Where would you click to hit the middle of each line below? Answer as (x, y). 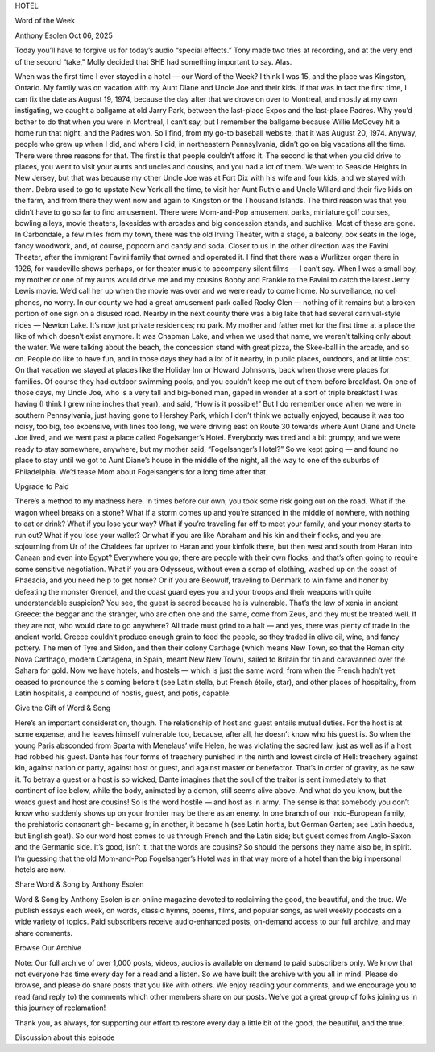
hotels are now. (40, 869)
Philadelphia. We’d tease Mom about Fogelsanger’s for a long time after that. (141, 471)
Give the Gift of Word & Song (63, 708)
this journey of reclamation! (60, 1008)
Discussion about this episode (65, 1037)
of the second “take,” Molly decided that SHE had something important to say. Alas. (153, 61)
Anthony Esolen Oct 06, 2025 (64, 35)
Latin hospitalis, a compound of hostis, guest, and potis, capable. (123, 693)
